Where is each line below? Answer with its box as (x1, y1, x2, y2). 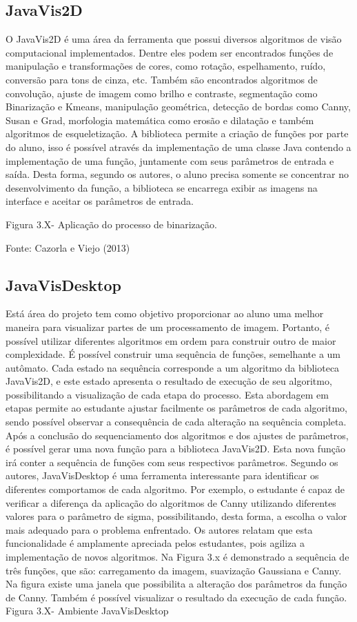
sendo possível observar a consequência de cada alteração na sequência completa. (6, 414, 347, 429)
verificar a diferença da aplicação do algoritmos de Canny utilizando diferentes (6, 495, 336, 510)
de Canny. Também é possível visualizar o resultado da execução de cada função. (6, 590, 347, 604)
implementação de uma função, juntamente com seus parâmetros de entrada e (6, 153, 334, 168)
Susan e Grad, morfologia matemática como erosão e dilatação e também (6, 112, 314, 127)
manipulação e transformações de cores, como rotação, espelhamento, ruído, (6, 59, 326, 73)
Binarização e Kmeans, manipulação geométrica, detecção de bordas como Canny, (6, 99, 351, 114)
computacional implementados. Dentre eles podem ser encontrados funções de (6, 45, 334, 59)
